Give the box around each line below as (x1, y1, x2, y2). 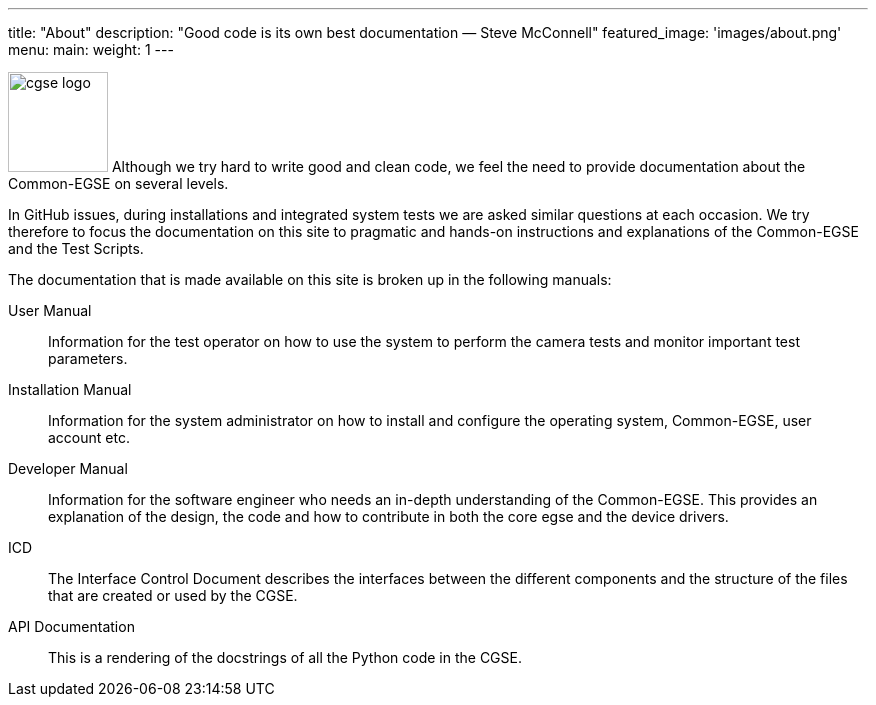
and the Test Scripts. (8, 240, 144, 257)
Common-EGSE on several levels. (8, 175, 229, 192)
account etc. (48, 429, 130, 446)
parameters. (48, 350, 128, 367)
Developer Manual (8, 460, 128, 477)
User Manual (8, 302, 92, 319)
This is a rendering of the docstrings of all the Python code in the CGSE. (48, 649, 522, 666)
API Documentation (8, 618, 135, 635)
